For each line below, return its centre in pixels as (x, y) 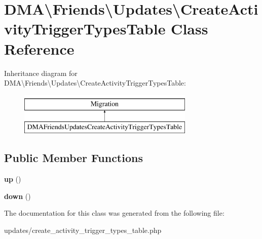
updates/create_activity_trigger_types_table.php (83, 230)
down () (17, 196)
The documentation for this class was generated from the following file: (114, 213)
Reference (39, 48)
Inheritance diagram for (41, 73)
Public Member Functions (73, 158)
